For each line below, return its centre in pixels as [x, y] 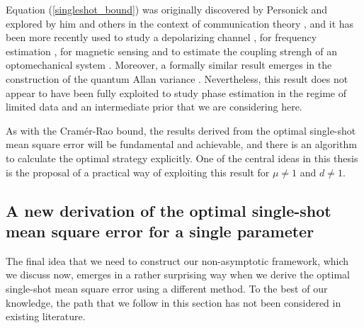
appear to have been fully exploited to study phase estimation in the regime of [176, 92]
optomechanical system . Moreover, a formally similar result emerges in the [169, 65]
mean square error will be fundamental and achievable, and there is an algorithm [181, 144]
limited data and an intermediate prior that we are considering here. [154, 107]
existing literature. [46, 316]
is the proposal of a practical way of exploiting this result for [138, 172]
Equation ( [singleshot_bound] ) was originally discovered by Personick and [167, 9]
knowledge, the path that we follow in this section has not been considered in [174, 302]
